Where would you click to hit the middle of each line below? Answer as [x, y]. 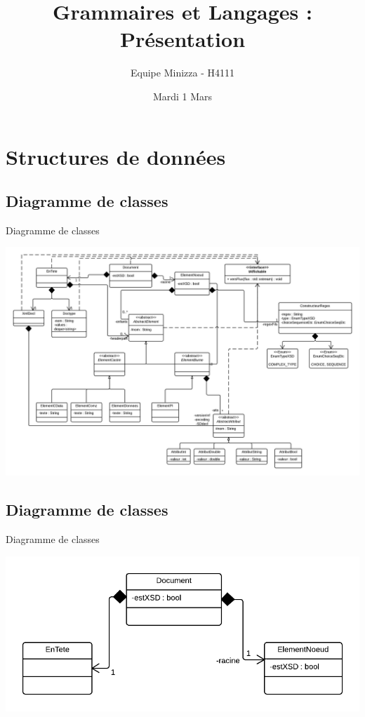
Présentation [182, 39]
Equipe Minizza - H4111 [182, 73]
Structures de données [116, 156]
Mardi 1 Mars [182, 96]
